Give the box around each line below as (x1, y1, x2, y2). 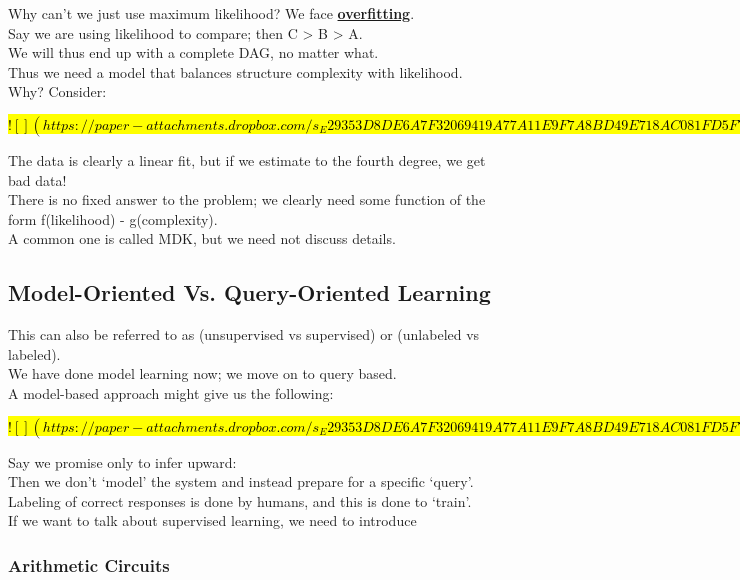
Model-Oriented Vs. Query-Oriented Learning (8, 277, 491, 308)
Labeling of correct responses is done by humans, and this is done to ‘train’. (8, 490, 472, 511)
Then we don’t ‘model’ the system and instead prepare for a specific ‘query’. (8, 471, 474, 492)
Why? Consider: (8, 81, 107, 102)
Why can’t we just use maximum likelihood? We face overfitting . (8, 3, 415, 23)
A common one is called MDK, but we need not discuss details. (8, 228, 396, 249)
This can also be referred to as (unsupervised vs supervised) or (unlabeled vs (8, 324, 480, 345)
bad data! (8, 169, 67, 190)
